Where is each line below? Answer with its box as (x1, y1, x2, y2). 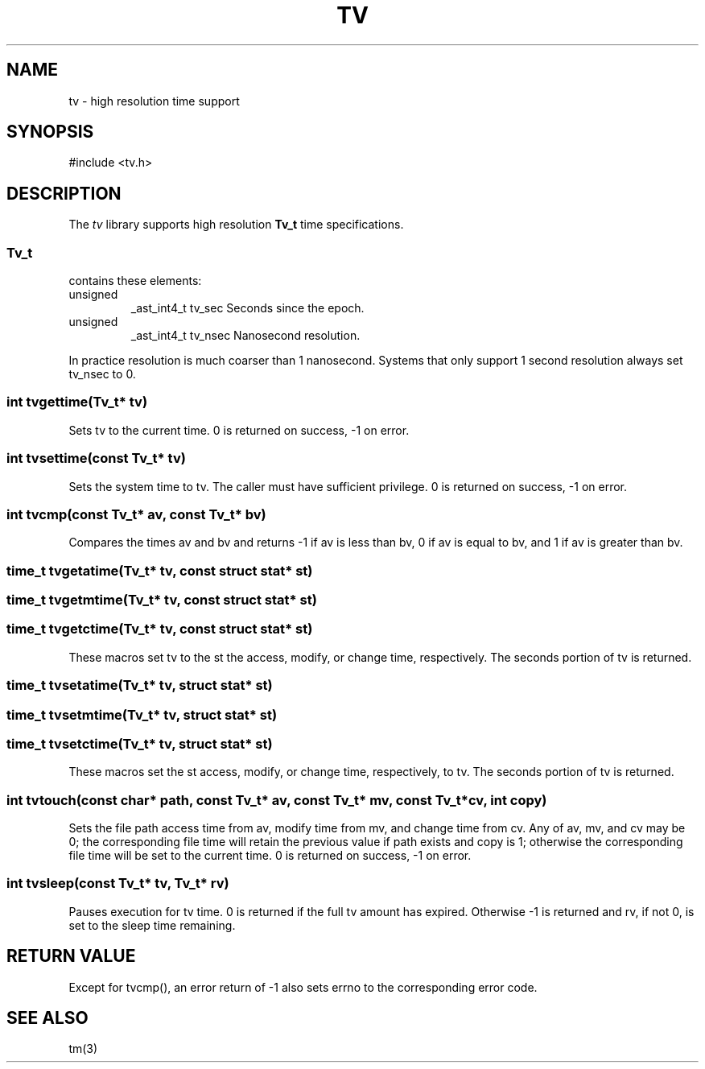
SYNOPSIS (6, 122, 94, 142)
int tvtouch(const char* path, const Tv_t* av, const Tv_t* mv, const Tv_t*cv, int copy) (6, 791, 547, 808)
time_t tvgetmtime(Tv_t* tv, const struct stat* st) (6, 592, 317, 609)
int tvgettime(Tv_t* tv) (6, 394, 148, 411)
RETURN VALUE (6, 946, 136, 967)
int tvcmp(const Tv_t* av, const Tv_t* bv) (6, 506, 266, 522)
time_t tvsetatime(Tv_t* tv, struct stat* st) (6, 677, 273, 694)
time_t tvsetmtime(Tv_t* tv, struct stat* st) (6, 706, 278, 723)
